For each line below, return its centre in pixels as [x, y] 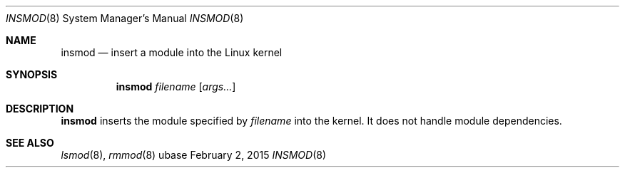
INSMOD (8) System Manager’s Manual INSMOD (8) [125, 18]
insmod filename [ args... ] [176, 86]
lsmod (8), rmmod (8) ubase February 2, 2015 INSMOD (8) [194, 155]
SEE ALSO [30, 143]
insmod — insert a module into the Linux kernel [172, 52]
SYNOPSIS [32, 74]
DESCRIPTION [40, 109]
